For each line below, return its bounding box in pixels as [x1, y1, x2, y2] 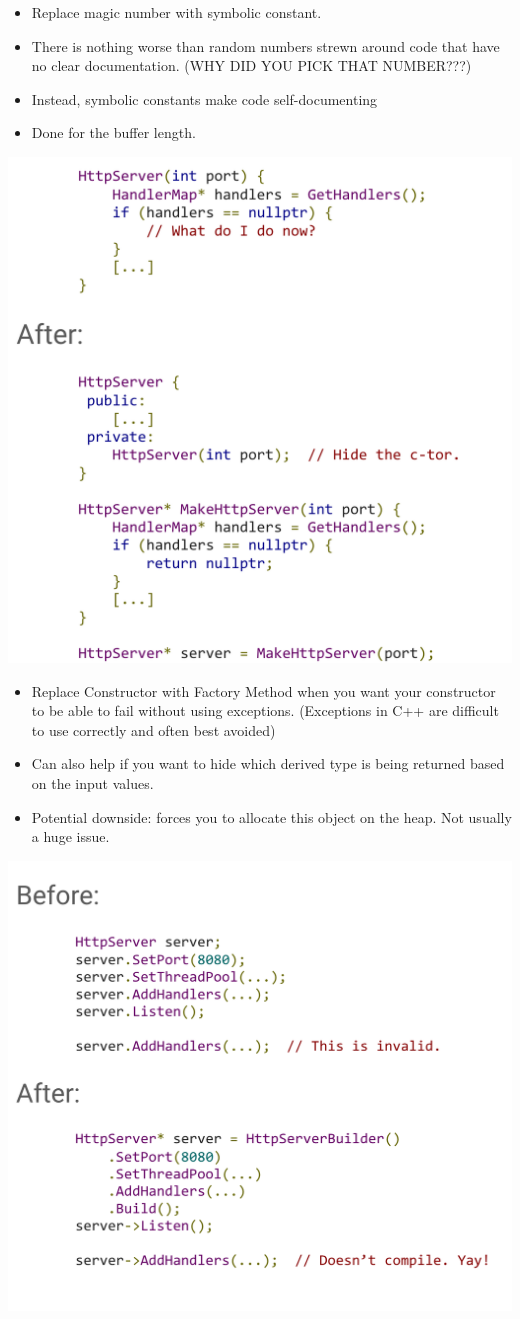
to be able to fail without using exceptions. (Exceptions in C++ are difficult [31, 700, 499, 721]
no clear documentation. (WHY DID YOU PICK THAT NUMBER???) [31, 55, 472, 76]
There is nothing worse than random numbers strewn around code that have [31, 35, 500, 56]
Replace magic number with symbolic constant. [31, 2, 322, 22]
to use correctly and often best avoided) [31, 719, 276, 740]
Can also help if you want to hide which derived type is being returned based [31, 753, 505, 774]
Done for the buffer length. [31, 122, 196, 143]
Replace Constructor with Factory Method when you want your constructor [31, 680, 496, 701]
